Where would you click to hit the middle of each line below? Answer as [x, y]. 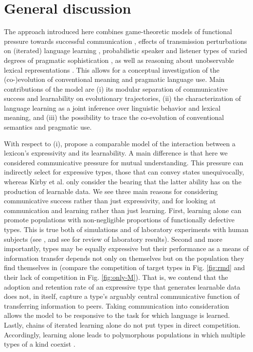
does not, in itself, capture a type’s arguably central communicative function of [122, 296]
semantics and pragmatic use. [48, 127]
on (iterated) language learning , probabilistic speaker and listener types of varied [126, 50]
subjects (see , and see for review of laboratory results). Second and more [113, 239]
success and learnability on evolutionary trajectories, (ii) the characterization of [123, 98]
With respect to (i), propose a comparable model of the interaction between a [120, 143]
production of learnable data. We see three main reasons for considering [111, 191]
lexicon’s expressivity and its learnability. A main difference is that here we [116, 153]
